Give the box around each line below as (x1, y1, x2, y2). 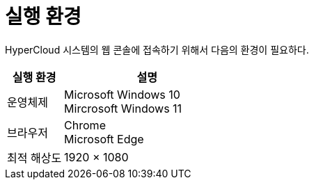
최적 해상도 (7, 150, 62, 165)
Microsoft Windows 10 (64, 87, 180, 102)
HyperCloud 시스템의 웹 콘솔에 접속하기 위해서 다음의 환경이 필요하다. (5, 43, 309, 56)
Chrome (64, 118, 106, 132)
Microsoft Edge (64, 131, 144, 146)
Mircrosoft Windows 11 (64, 101, 182, 115)
